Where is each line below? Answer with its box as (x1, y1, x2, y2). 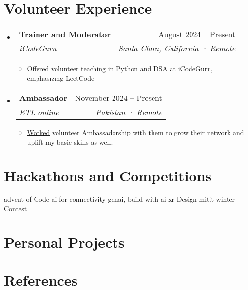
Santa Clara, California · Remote (118, 42, 236, 54)
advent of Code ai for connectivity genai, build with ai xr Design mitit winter (4, 193, 235, 204)
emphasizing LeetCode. (27, 73, 96, 83)
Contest (4, 203, 27, 213)
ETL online (19, 106, 59, 118)
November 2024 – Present (75, 92, 162, 104)
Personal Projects (4, 232, 125, 251)
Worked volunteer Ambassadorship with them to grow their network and (27, 127, 244, 137)
